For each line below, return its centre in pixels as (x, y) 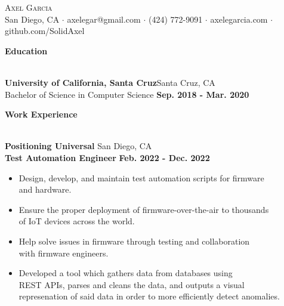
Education (26, 50)
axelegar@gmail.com (104, 19)
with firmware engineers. (64, 253)
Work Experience (41, 114)
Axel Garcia (29, 7)
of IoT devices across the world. (77, 221)
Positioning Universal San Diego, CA (78, 146)
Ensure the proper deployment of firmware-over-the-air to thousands (144, 209)
